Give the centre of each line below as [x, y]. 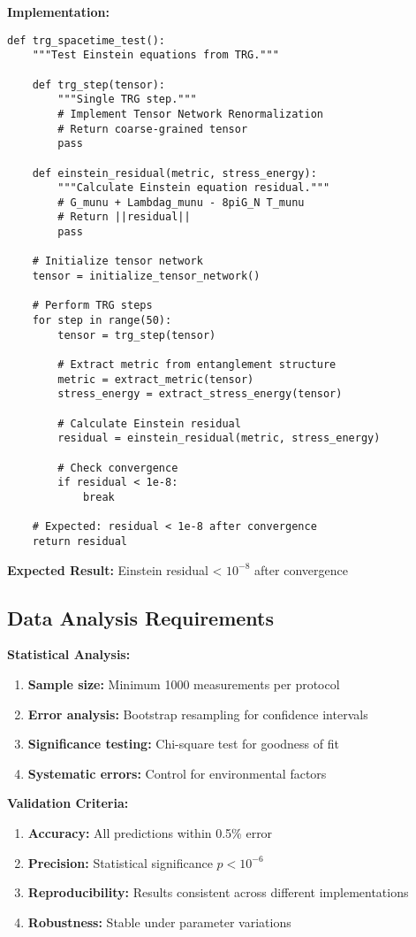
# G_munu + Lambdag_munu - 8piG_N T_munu [181, 202]
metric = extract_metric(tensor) [156, 379]
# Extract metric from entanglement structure [197, 365]
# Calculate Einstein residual [149, 423]
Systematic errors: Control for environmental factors [177, 773]
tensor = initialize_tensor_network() [146, 276]
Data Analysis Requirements [141, 617]
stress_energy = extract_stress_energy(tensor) [200, 394]
